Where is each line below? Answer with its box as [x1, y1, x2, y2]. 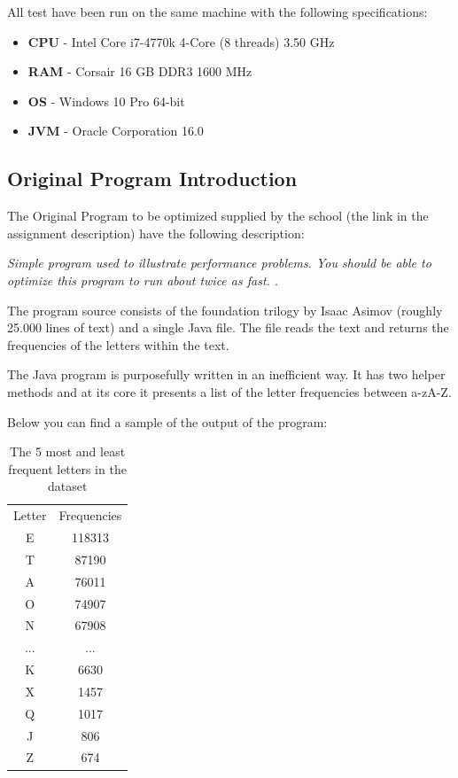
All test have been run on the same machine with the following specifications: [7, 3, 428, 20]
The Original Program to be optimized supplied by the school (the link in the [7, 206, 429, 225]
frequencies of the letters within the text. [7, 335, 229, 354]
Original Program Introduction [7, 165, 298, 192]
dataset [47, 477, 88, 495]
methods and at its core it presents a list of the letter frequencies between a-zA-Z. [7, 382, 452, 401]
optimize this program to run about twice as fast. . [7, 270, 279, 289]
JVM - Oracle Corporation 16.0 [27, 121, 204, 140]
